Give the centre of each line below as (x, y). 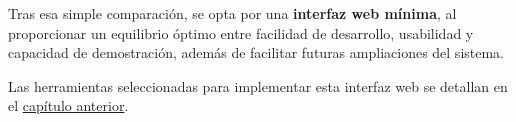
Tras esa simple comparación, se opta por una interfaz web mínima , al (232, 13)
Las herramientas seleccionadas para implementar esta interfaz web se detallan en (258, 85)
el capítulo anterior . (68, 105)
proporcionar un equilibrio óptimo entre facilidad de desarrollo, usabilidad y (241, 32)
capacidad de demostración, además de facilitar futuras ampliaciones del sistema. (256, 52)
